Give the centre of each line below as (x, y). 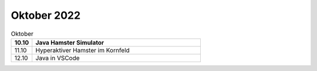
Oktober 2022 (46, 15)
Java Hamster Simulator (70, 42)
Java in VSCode (58, 58)
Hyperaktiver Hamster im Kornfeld (83, 50)
